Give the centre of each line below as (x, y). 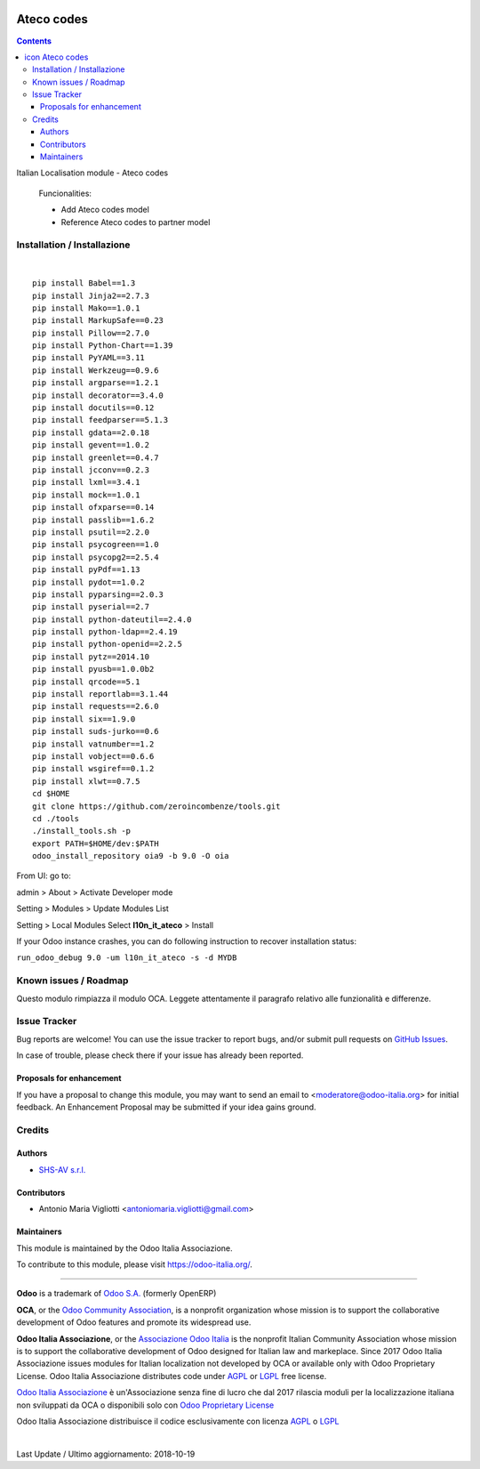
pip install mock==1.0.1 (86, 495)
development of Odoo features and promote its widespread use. (134, 1322)
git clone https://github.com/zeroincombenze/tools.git (156, 806)
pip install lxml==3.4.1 (86, 482)
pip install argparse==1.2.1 (96, 383)
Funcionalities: (65, 193)
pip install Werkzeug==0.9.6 (96, 370)
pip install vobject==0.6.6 (93, 756)
